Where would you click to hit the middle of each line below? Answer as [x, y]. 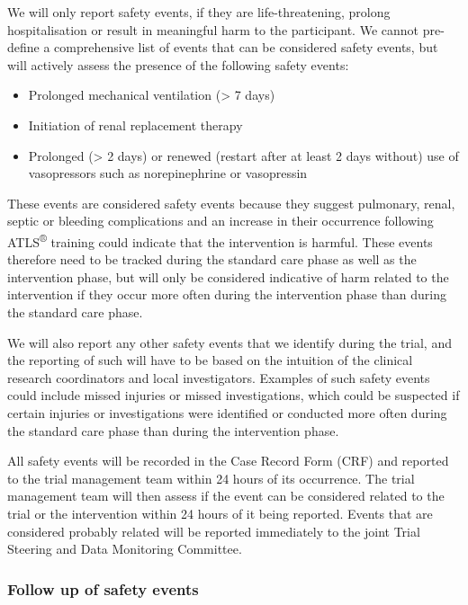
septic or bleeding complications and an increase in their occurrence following [220, 221]
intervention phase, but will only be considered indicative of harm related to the [228, 276]
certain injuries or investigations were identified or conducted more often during [227, 412]
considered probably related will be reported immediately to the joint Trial [214, 531]
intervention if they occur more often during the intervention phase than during [227, 294]
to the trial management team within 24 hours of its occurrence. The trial [211, 478]
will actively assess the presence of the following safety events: [178, 64]
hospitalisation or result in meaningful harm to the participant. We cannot [213, 29]
